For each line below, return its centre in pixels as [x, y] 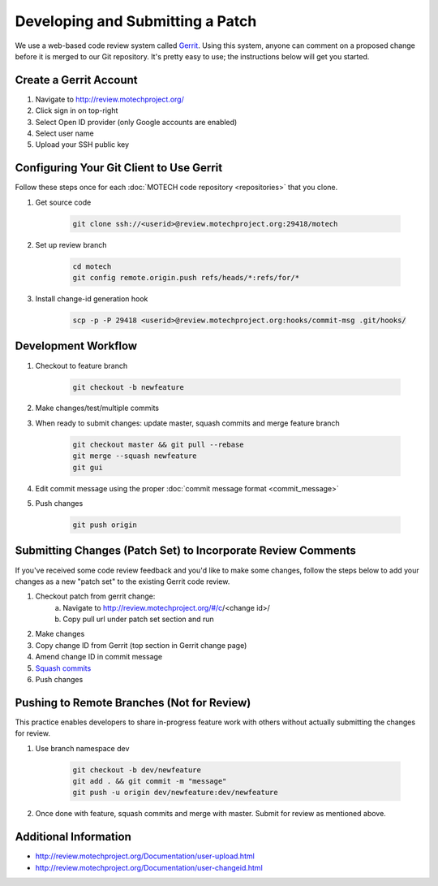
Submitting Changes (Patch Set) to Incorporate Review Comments [186, 551]
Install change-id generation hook [92, 299]
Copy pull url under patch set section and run [138, 619]
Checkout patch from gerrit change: [95, 596]
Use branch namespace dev [82, 748]
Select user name [64, 133]
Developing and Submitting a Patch [136, 21]
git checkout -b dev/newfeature [137, 770]
